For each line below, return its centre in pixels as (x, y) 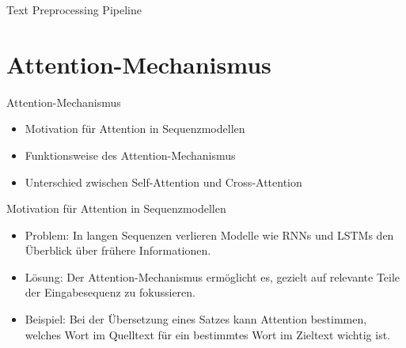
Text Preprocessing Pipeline (74, 9)
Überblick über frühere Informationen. (118, 250)
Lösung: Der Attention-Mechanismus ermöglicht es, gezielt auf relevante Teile (212, 276)
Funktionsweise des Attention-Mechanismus (130, 155)
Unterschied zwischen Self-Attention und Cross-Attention (163, 182)
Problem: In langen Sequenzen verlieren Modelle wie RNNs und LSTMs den (209, 235)
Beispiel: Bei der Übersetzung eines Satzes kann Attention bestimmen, (196, 319)
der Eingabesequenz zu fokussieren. (110, 292)
